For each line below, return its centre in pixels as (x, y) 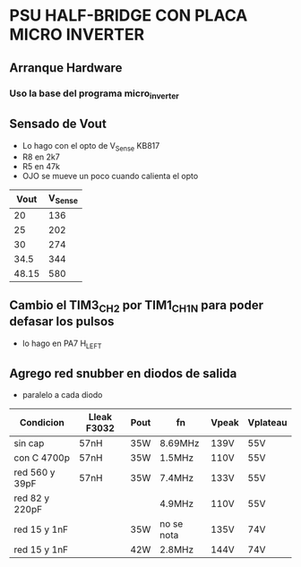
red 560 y (34, 473)
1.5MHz (177, 458)
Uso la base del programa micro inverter (94, 94)
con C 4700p (42, 458)
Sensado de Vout (58, 124)
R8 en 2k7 (41, 157)
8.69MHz (180, 443)
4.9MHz (177, 504)
